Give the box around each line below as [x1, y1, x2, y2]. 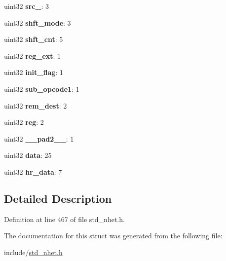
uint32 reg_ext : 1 [4, 50, 61, 61]
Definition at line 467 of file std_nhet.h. [4, 214, 125, 224]
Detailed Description [4, 190, 112, 206]
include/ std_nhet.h [4, 247, 63, 257]
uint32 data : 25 [4, 150, 52, 160]
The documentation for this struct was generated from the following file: [4, 230, 223, 241]
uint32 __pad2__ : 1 [4, 133, 74, 144]
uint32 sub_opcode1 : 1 [4, 83, 79, 94]
